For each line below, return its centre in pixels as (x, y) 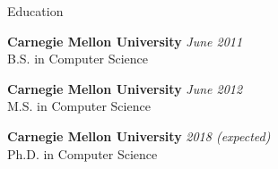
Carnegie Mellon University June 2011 (125, 41)
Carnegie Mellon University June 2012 (125, 88)
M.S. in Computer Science (79, 106)
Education (35, 11)
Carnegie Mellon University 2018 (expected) (139, 135)
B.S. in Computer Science (78, 59)
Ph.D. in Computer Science (83, 153)
